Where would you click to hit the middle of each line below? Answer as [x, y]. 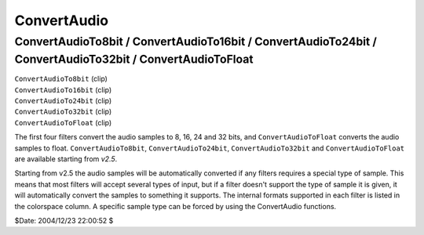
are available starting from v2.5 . [66, 159]
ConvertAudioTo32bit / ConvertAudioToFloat [134, 59]
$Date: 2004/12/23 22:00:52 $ [64, 220]
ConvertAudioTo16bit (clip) [63, 89]
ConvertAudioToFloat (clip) [63, 122]
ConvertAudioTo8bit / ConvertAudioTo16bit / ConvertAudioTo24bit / [196, 42]
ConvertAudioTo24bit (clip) [63, 101]
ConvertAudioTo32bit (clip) [63, 112]
